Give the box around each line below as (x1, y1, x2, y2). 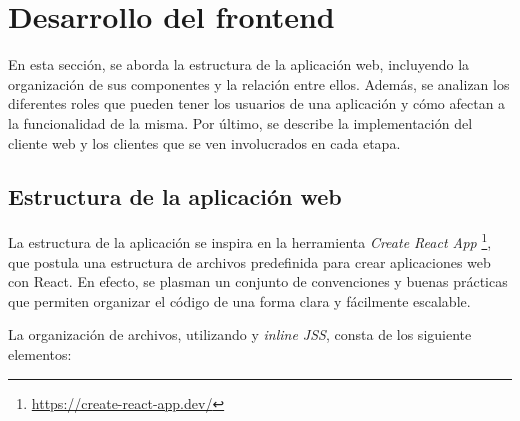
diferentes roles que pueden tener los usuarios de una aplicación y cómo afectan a (8, 93, 506, 114)
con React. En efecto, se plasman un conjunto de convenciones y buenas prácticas (8, 271, 508, 292)
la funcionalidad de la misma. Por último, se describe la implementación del (8, 112, 473, 133)
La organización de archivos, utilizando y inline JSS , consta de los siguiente (8, 324, 472, 345)
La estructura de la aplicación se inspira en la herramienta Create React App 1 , (8, 229, 492, 252)
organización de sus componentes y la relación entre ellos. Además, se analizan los (8, 73, 510, 94)
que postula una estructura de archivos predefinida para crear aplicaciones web (8, 251, 491, 272)
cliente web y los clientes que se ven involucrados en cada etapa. (8, 132, 401, 153)
